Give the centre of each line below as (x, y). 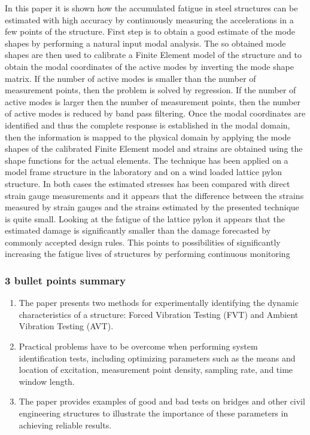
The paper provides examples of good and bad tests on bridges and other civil (162, 401)
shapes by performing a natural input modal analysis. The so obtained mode (145, 43)
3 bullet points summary (65, 280)
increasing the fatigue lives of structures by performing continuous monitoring (148, 254)
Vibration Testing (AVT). (66, 326)
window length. (47, 381)
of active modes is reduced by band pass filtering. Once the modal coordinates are (155, 113)
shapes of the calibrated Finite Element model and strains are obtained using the (154, 148)
